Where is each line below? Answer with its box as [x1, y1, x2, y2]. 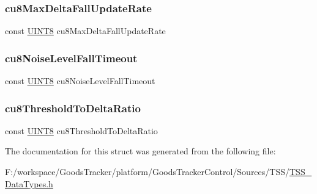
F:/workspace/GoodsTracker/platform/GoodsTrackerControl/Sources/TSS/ [5, 165, 289, 178]
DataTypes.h [5, 177, 53, 190]
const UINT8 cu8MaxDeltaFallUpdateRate [5, 24, 166, 37]
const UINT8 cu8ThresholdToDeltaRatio [5, 124, 158, 137]
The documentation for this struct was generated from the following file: [5, 145, 276, 157]
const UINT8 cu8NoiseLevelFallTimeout [5, 74, 155, 87]
